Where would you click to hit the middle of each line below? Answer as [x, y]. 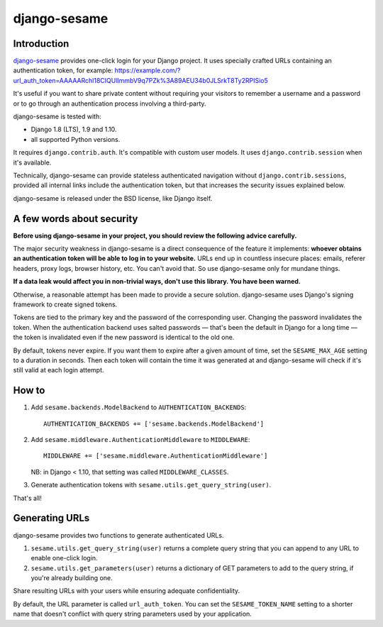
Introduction [41, 44]
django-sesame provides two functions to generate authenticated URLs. [118, 535]
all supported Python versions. [76, 139]
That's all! [27, 498]
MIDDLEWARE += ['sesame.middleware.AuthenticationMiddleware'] [156, 456]
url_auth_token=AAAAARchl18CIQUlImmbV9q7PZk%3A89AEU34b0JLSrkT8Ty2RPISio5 [141, 80]
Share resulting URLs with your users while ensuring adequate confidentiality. [127, 591]
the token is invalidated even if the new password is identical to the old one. [124, 338]
